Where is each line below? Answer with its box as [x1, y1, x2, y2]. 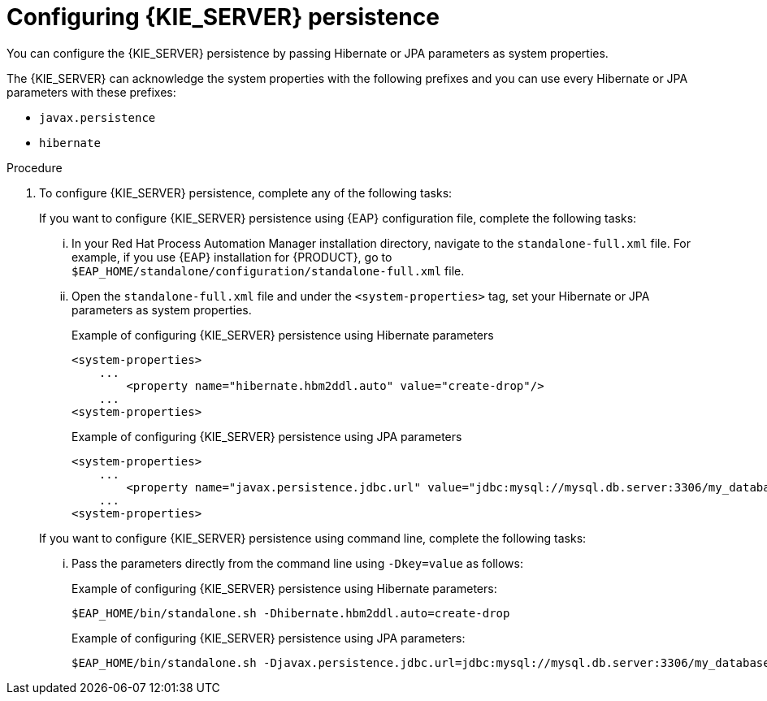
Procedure [6, 160, 63, 175]
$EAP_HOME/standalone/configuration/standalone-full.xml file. [71, 263, 465, 278]
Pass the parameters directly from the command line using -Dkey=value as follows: [71, 556, 523, 570]
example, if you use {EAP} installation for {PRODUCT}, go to [71, 249, 392, 264]
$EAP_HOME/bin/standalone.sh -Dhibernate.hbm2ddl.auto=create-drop [71, 606, 510, 620]
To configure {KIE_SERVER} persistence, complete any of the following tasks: [39, 185, 453, 200]
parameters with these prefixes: [6, 84, 176, 99]
